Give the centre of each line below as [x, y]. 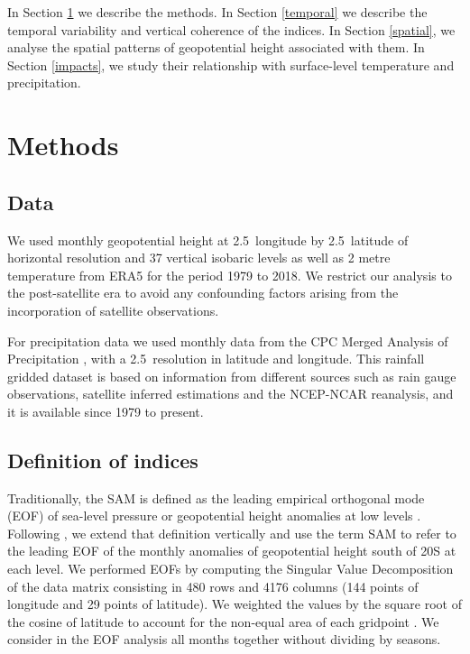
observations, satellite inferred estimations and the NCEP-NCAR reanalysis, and [230, 394]
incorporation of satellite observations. [113, 310]
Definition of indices [103, 460]
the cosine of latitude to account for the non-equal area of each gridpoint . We [223, 621]
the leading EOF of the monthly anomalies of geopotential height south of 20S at [232, 551]
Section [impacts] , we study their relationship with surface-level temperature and [231, 64]
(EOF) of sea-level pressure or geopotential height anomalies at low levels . [214, 516]
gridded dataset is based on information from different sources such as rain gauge [232, 376]
